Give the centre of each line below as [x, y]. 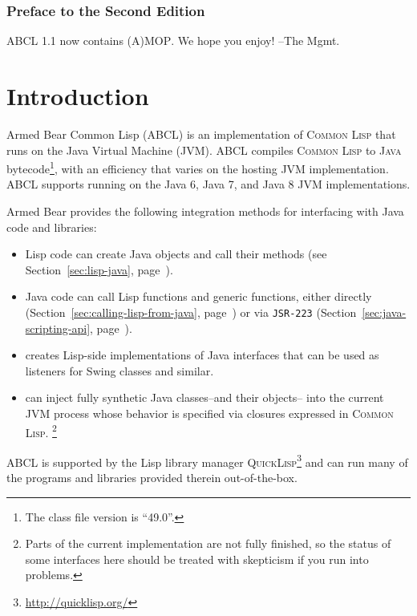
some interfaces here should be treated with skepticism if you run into [197, 559]
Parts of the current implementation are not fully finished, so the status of [208, 543]
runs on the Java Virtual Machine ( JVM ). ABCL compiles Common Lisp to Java [204, 150]
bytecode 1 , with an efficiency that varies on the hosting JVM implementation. [198, 167]
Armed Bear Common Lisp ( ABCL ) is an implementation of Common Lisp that [201, 134]
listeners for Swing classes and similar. [119, 370]
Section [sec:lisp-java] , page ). [99, 269]
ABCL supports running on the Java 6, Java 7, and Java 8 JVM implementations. [208, 184]
